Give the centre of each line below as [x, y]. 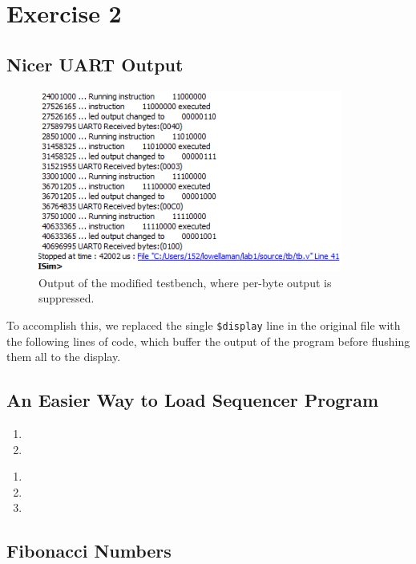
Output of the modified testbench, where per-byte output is [185, 282]
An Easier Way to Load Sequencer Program [193, 400]
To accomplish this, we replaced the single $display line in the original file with [204, 325]
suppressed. [67, 298]
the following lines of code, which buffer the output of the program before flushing [208, 341]
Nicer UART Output [95, 64]
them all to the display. [64, 357]
